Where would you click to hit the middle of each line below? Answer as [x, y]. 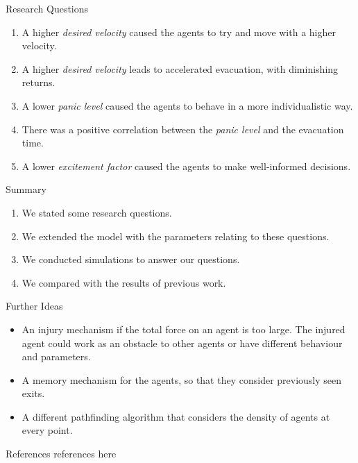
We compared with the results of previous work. [124, 282]
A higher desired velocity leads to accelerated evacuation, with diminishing [180, 68]
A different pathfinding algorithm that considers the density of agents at [176, 416]
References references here [61, 454]
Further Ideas [34, 306]
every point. [47, 430]
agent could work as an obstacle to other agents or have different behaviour [182, 343]
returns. [39, 82]
